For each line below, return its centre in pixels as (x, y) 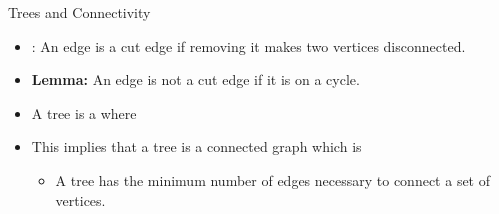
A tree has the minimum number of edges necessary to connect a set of (273, 179)
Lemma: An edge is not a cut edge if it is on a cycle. (195, 79)
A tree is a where (84, 112)
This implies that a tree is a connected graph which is (196, 146)
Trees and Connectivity (79, 12)
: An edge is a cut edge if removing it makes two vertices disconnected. (248, 45)
